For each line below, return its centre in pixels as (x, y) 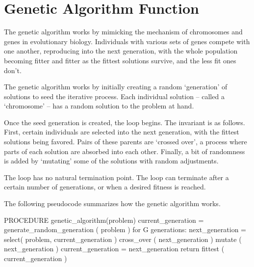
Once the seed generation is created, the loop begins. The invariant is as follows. (125, 122)
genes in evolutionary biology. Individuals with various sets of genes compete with (127, 41)
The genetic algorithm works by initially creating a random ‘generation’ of (116, 87)
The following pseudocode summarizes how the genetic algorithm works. (112, 203)
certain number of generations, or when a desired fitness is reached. (105, 187)
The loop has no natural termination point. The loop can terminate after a (116, 177)
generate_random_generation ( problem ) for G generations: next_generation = (125, 229)
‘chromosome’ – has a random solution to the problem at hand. (99, 106)
